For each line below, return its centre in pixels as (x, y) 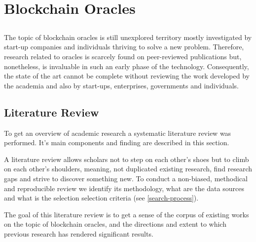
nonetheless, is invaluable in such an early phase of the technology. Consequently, (127, 66)
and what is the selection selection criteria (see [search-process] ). (101, 198)
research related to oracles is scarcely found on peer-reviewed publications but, (123, 56)
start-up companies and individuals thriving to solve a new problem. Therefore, (124, 47)
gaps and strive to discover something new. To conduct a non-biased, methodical (126, 178)
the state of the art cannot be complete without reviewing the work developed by (127, 76)
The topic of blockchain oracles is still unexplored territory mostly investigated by (128, 37)
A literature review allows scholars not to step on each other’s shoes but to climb (127, 159)
